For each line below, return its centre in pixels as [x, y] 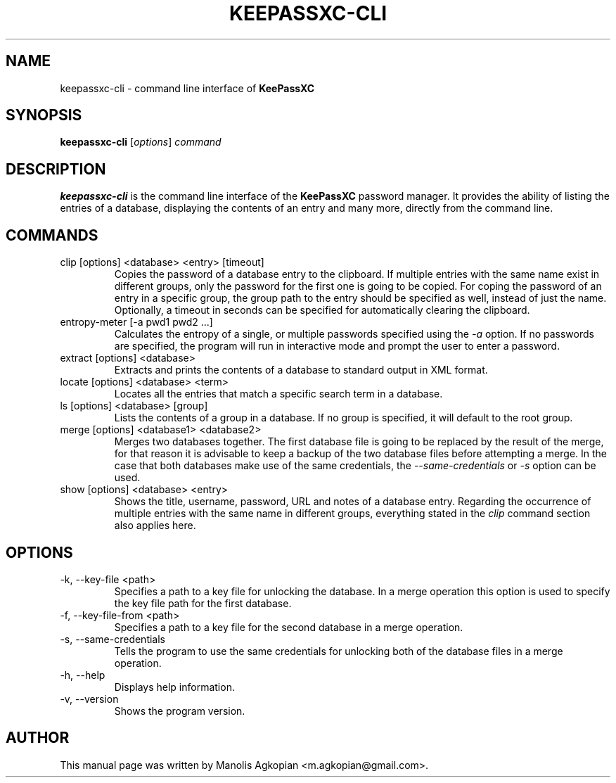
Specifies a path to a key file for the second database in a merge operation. [289, 627]
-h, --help [83, 675]
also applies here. [155, 526]
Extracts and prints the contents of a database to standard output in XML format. [301, 370]
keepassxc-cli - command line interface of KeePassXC [187, 88]
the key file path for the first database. [203, 603]
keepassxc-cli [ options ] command [141, 142]
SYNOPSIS [44, 115]
